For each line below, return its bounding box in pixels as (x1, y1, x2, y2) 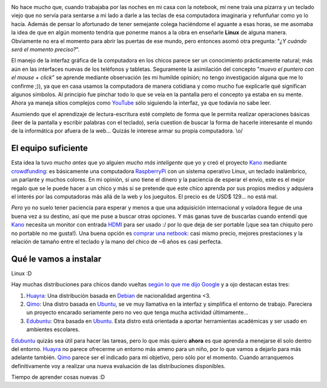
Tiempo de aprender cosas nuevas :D (11, 373, 105, 381)
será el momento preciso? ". (11, 45, 80, 53)
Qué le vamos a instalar (11, 254, 102, 264)
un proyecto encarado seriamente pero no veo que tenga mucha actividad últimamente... (26, 309, 248, 316)
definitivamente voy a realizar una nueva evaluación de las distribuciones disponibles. (11, 362, 226, 369)
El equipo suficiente (11, 143, 88, 154)
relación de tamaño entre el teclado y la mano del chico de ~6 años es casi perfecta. (11, 238, 222, 245)
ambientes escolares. (26, 326, 80, 333)
